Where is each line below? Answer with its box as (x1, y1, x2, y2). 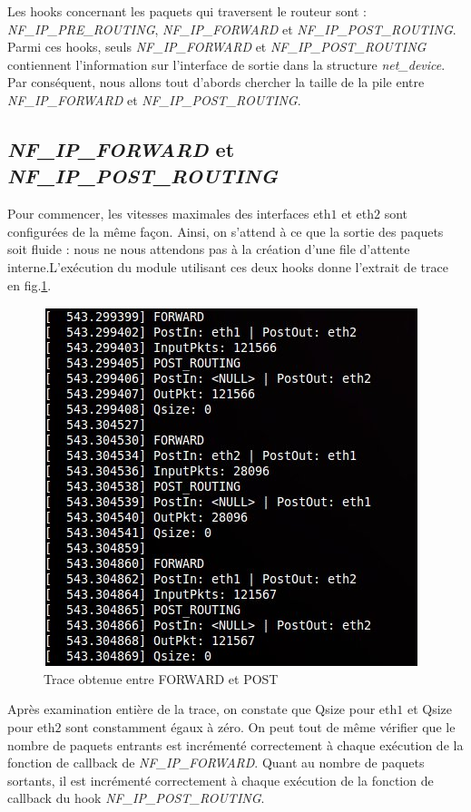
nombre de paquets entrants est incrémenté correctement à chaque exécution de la (7, 735, 464, 754)
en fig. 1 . (7, 275, 52, 294)
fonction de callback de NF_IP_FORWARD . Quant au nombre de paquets (7, 753, 425, 772)
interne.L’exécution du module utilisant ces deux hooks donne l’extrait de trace (7, 257, 448, 276)
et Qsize (407, 699, 453, 719)
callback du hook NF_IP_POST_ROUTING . (7, 788, 265, 807)
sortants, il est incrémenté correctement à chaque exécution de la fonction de (7, 770, 434, 789)
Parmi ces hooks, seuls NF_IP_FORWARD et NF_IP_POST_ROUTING (7, 37, 427, 56)
